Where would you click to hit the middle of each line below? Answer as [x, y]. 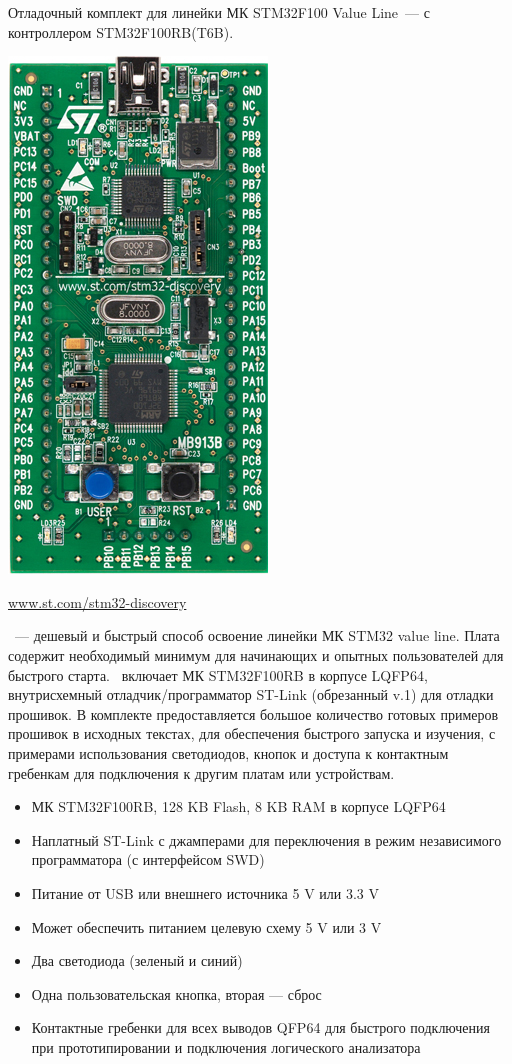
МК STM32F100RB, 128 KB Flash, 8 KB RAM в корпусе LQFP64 [238, 806]
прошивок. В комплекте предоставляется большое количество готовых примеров [253, 713]
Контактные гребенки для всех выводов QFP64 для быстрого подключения [260, 1027]
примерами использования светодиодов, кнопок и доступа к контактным [228, 752]
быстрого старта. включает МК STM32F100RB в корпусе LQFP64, [218, 674]
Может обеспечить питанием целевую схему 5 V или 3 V [206, 926]
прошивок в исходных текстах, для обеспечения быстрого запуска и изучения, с [252, 733]
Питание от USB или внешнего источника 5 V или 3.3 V [205, 892]
